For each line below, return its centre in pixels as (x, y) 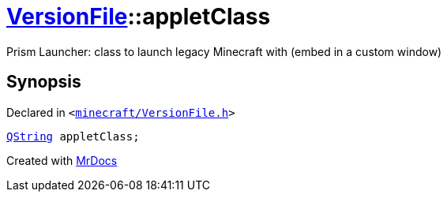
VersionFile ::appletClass (139, 17)
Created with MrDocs (62, 160)
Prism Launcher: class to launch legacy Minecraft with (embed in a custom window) (224, 51)
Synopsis (44, 82)
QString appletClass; (73, 136)
